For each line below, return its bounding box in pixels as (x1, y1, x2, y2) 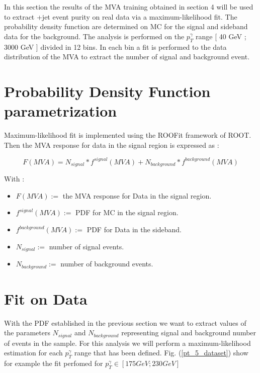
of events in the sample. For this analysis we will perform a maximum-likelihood (4, 337, 251, 348)
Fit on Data (4, 288, 88, 309)
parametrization (4, 101, 117, 121)
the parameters (4, 327, 50, 338)
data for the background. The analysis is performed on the (4, 31, 185, 41)
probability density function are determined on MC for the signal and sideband (4, 21, 248, 32)
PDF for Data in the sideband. (86, 224, 182, 234)
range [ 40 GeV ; (196, 31, 246, 41)
